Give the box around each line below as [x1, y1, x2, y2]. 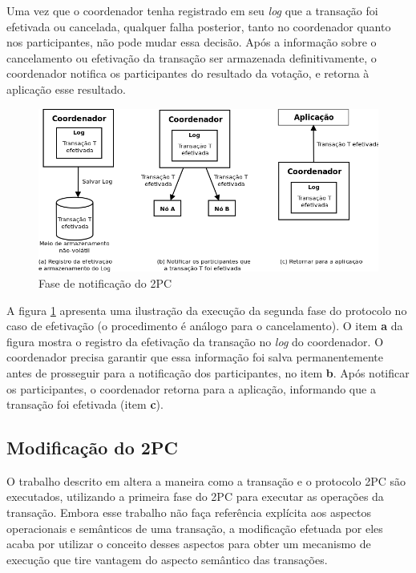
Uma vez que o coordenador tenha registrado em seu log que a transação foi [6, 2, 378, 18]
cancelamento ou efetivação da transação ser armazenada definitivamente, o [6, 49, 377, 66]
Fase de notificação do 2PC [38, 274, 172, 291]
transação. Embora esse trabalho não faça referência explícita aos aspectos [6, 504, 372, 521]
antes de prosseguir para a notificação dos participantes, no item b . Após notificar [6, 364, 410, 381]
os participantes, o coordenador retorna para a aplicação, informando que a [6, 380, 376, 397]
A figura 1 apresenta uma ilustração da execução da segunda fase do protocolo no [6, 301, 407, 318]
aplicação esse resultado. [6, 80, 126, 97]
